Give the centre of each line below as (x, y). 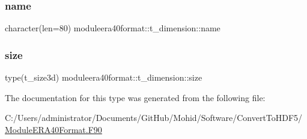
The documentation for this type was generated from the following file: (135, 97)
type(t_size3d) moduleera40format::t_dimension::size (104, 77)
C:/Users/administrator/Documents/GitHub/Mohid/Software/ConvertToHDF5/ (154, 118)
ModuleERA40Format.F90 (53, 129)
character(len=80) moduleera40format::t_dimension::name (113, 28)
